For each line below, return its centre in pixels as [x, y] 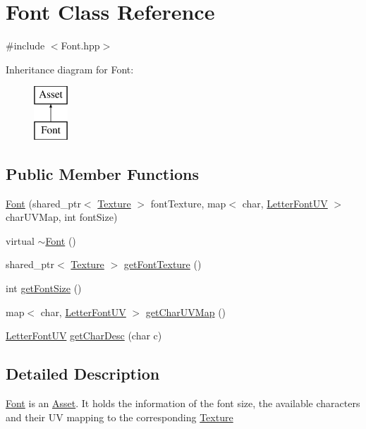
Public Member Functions [102, 173]
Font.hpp [80, 46]
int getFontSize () [44, 288]
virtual [20, 240]
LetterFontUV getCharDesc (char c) [84, 336]
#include [25, 46]
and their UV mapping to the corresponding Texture [120, 417]
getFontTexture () [163, 264]
